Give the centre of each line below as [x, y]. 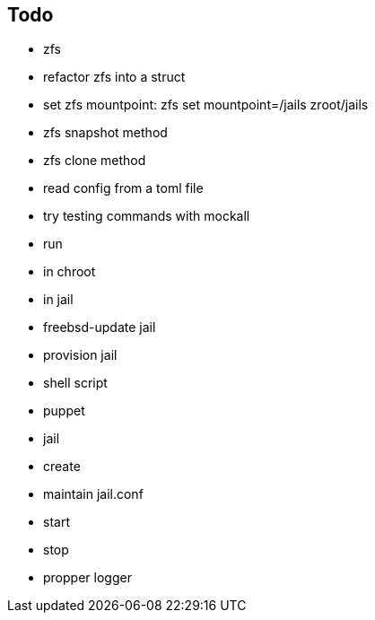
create [62, 467]
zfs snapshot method [105, 133]
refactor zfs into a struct [114, 77]
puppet [64, 411]
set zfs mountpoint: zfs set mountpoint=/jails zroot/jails [206, 105]
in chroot [70, 272]
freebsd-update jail [100, 327]
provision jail [80, 355]
